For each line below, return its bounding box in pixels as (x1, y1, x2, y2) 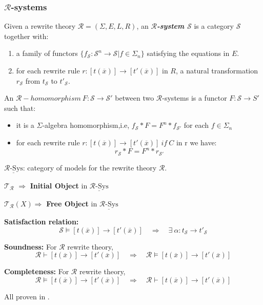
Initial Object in (30, 180, 88, 190)
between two (115, 92, 154, 103)
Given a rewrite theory (4, 21, 76, 31)
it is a (16, 120, 34, 130)
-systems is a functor (162, 92, 227, 103)
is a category (194, 21, 234, 31)
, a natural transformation (175, 65, 258, 75)
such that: (4, 102, 36, 113)
